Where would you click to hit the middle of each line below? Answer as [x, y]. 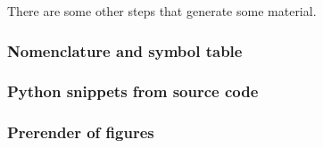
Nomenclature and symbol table [125, 50]
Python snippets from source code [133, 91]
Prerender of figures [81, 132]
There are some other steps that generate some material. [162, 11]
